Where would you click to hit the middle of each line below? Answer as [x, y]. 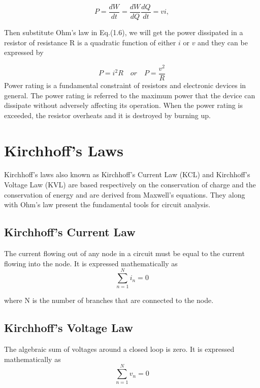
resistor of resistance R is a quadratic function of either [90, 42]
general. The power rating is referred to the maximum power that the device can [130, 95]
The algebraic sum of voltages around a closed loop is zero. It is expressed [119, 349]
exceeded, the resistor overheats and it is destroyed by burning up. [107, 115]
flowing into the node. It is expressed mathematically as [91, 263]
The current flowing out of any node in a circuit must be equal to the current [124, 253]
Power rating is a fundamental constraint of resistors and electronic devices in [125, 85]
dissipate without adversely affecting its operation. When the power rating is [123, 105]
